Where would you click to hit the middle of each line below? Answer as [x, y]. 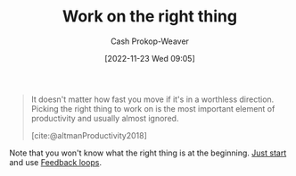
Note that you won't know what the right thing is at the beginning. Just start [148, 153]
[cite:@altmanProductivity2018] [89, 135]
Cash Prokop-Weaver [150, 41]
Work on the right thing [150, 17]
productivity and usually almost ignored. [105, 118]
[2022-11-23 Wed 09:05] [150, 58]
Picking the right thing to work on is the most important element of [153, 108]
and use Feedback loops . [56, 162]
